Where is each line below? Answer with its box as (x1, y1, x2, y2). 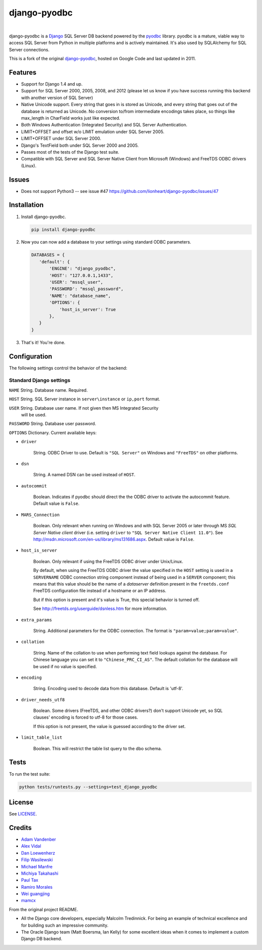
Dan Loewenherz (21, 850, 55, 856)
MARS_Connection (21, 512, 60, 518)
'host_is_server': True (59, 307, 116, 312)
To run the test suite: (9, 771, 50, 777)
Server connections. (9, 47, 49, 52)
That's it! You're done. (21, 339, 65, 345)
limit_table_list (21, 735, 63, 741)
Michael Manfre (21, 864, 53, 869)
